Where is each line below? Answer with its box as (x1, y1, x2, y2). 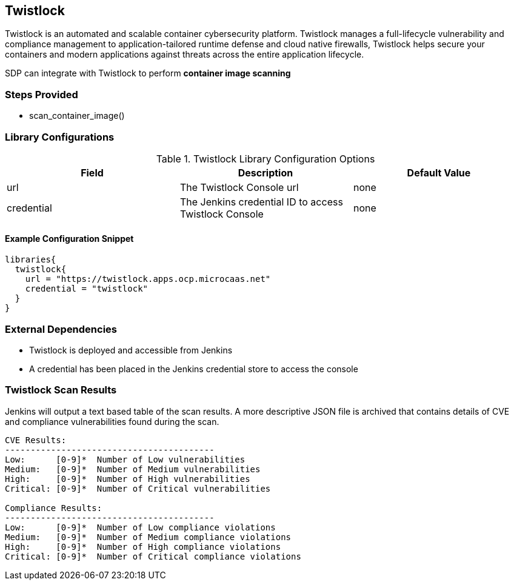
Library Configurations (5, 130, 115, 143)
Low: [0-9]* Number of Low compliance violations (5, 522, 276, 532)
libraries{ (5, 255, 56, 265)
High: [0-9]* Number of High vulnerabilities (5, 473, 250, 484)
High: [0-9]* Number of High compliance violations (5, 541, 281, 552)
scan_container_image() (29, 110, 125, 121)
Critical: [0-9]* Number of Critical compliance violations (5, 551, 301, 561)
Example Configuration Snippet (5, 233, 134, 244)
